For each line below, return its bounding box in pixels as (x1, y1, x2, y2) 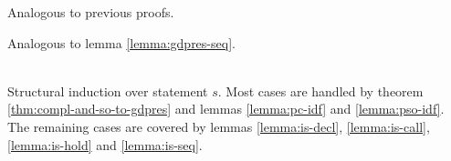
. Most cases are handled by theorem (217, 81, 424, 100)
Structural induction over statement (7, 81, 208, 100)
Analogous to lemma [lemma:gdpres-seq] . (7, 33, 236, 52)
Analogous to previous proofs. (7, 3, 174, 21)
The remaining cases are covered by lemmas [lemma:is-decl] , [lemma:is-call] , (7, 116, 430, 136)
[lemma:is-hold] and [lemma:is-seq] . (7, 135, 203, 154)
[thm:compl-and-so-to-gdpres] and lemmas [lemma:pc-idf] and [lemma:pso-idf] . (7, 99, 445, 118)
